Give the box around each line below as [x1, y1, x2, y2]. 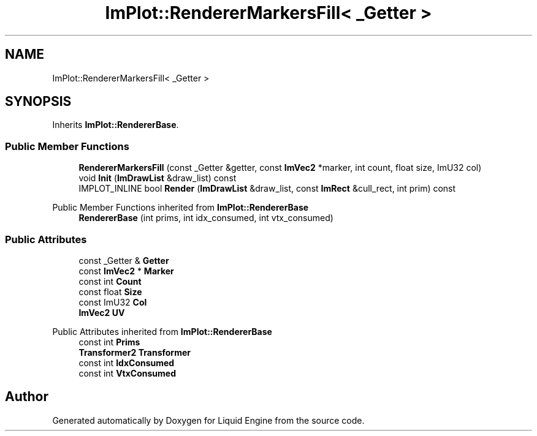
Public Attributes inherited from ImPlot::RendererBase [52, 326, 272, 337]
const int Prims [78, 336, 140, 347]
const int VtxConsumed [78, 367, 177, 378]
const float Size [78, 286, 142, 297]
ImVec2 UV [78, 307, 125, 318]
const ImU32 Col [78, 296, 147, 307]
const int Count [78, 276, 142, 287]
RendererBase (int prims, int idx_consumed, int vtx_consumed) [78, 212, 333, 224]
